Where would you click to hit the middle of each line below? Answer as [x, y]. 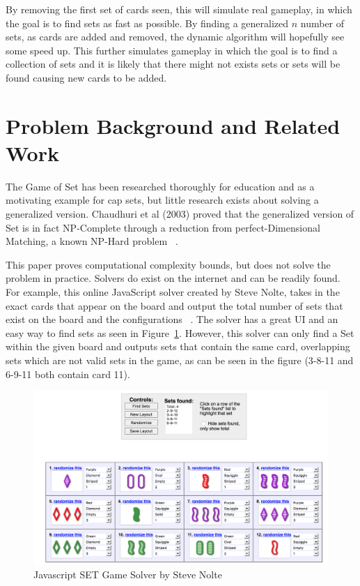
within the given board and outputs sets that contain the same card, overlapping [178, 346]
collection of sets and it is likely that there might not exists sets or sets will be [173, 64]
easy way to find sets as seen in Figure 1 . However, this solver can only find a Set [180, 332]
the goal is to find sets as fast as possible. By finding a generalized [147, 23]
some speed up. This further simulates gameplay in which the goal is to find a [172, 50]
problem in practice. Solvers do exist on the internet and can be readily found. [173, 278]
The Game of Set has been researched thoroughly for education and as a [160, 186]
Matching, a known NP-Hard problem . [92, 241]
